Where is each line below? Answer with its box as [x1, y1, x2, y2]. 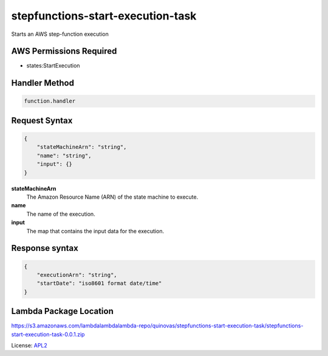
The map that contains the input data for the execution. [26, 227, 164, 234]
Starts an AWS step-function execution [11, 30, 109, 38]
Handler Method [11, 78, 74, 88]
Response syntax [11, 243, 78, 253]
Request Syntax [11, 115, 73, 126]
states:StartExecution [26, 62, 80, 69]
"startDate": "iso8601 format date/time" [36, 280, 162, 287]
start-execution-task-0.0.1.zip [11, 330, 85, 338]
